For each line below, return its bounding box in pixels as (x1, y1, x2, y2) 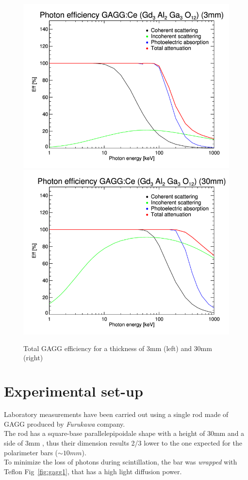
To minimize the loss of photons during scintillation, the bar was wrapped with (4, 457, 237, 467)
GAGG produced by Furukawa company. (4, 418, 125, 429)
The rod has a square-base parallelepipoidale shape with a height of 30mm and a (4, 428, 245, 438)
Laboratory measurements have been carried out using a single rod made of (4, 409, 229, 419)
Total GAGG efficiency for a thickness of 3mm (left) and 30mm (23, 343, 212, 353)
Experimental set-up (4, 381, 143, 401)
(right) (23, 352, 43, 363)
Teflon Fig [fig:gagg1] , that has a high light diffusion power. (4, 466, 182, 476)
